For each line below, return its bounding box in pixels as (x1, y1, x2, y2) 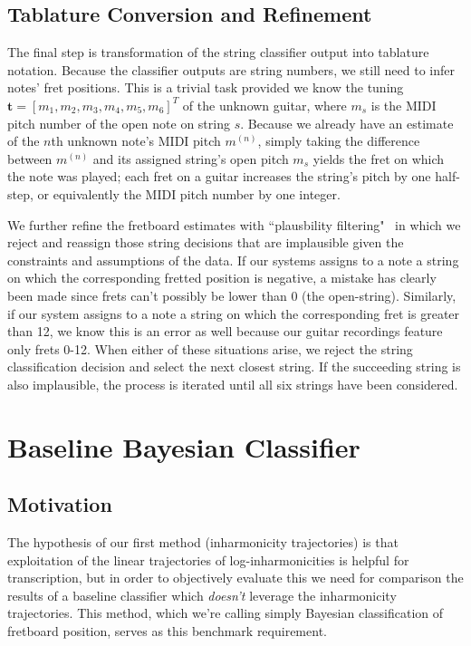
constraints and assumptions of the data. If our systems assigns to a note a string (7, 250, 459, 269)
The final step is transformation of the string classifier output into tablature (7, 43, 429, 62)
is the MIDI (370, 95, 437, 114)
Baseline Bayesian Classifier (7, 428, 360, 465)
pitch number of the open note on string (7, 113, 230, 132)
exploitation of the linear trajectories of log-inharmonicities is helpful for (7, 550, 409, 569)
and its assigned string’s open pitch (92, 149, 289, 168)
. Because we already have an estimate (240, 113, 454, 132)
